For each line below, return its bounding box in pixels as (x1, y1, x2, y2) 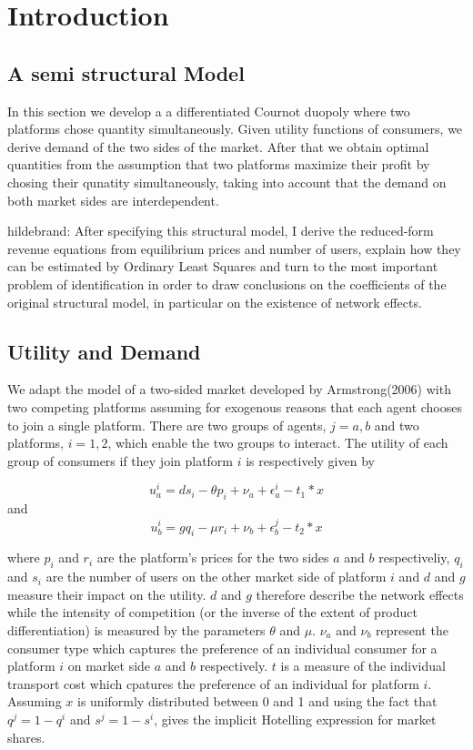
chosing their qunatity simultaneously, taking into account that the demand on (7, 172, 447, 191)
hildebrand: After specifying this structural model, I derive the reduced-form (7, 221, 434, 240)
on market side (67, 656, 151, 675)
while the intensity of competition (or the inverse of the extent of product (7, 603, 418, 622)
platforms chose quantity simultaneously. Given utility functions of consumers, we (7, 119, 463, 138)
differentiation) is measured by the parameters (7, 620, 266, 639)
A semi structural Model (7, 58, 245, 86)
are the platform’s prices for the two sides (96, 548, 329, 567)
